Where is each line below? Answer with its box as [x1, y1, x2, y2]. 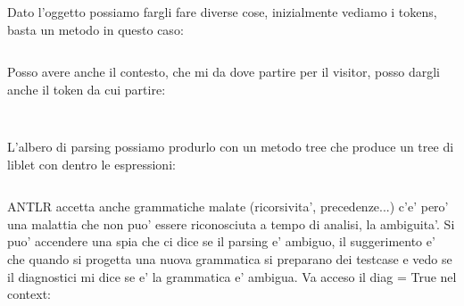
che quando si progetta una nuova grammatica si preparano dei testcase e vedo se [7, 250, 452, 268]
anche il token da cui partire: [7, 79, 166, 98]
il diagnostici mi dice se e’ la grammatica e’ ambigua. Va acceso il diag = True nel [7, 267, 457, 285]
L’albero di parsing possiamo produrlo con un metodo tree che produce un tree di [7, 137, 454, 156]
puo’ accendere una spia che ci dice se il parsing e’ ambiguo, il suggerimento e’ [7, 232, 435, 251]
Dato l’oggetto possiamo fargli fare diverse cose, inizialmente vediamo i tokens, [7, 3, 437, 21]
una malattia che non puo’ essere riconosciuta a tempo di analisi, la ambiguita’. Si [7, 214, 455, 233]
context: [7, 285, 51, 303]
